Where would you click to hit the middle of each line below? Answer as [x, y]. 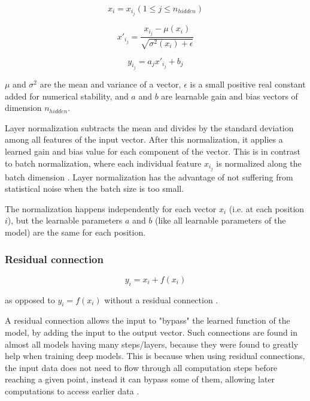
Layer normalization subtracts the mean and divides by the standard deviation [149, 127]
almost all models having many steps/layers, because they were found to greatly [152, 344]
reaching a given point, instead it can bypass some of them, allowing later [140, 379]
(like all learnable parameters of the [221, 220]
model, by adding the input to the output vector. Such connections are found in [151, 332]
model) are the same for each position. [75, 232]
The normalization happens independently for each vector [111, 208]
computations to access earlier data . [72, 391]
